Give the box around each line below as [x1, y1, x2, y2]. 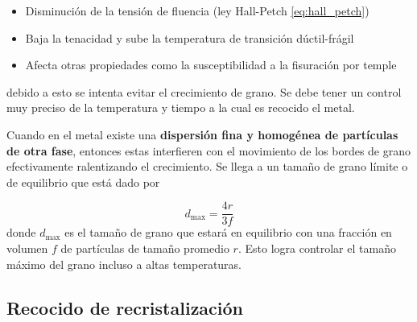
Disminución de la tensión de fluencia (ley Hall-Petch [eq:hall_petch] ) [25, 2, 370, 19]
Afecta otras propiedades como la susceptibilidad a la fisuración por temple [25, 56, 397, 73]
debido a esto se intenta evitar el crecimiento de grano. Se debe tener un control [6, 83, 402, 100]
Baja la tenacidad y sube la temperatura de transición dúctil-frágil [25, 29, 354, 46]
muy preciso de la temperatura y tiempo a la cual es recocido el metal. [6, 99, 355, 116]
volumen [6, 240, 48, 256]
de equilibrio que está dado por [6, 173, 160, 190]
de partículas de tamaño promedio [60, 240, 229, 256]
